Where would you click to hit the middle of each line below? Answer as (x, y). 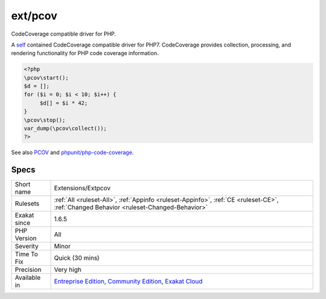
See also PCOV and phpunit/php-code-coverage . (72, 153)
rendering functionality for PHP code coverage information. (85, 53)
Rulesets (27, 204)
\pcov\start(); (46, 78)
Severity (27, 246)
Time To (27, 254)
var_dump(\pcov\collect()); (65, 129)
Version (26, 239)
